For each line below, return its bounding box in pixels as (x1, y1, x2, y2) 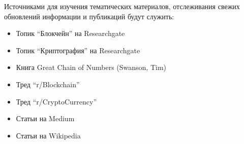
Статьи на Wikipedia (16, 130, 81, 140)
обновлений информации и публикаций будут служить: (4, 11, 174, 21)
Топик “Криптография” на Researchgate (16, 45, 140, 55)
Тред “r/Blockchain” (16, 79, 80, 89)
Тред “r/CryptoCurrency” (16, 96, 97, 106)
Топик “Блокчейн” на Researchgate (16, 28, 125, 39)
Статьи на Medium (16, 113, 75, 124)
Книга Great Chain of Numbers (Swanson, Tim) (16, 62, 167, 73)
